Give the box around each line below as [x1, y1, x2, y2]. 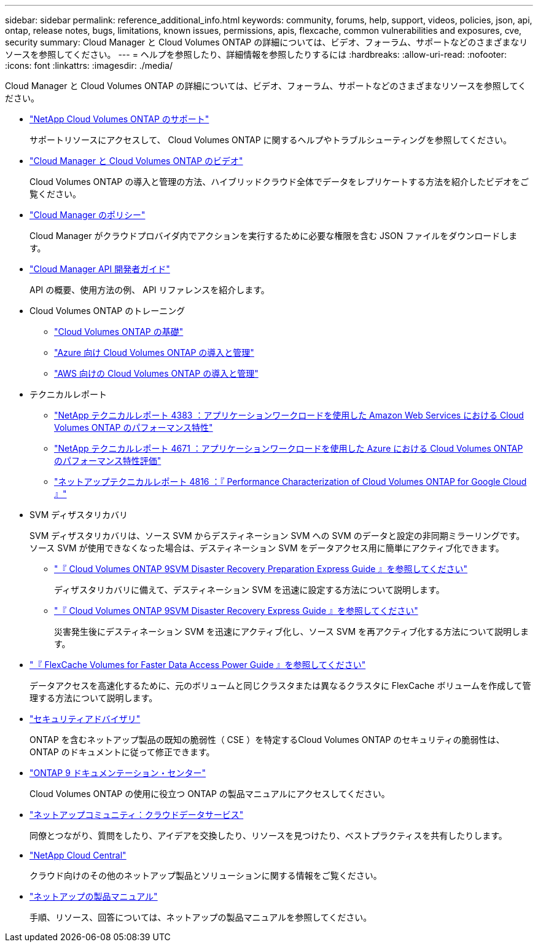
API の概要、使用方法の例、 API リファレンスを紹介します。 [29, 285, 270, 295]
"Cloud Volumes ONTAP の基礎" [54, 326, 184, 337]
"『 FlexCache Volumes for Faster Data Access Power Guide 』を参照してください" [29, 659, 366, 670]
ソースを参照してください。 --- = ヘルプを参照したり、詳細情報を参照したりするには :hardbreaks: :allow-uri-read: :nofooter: [5, 49, 507, 60]
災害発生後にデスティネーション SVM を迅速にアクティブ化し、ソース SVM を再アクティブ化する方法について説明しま [54, 626, 529, 637]
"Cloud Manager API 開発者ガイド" [29, 264, 170, 274]
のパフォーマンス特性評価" [54, 455, 162, 466]
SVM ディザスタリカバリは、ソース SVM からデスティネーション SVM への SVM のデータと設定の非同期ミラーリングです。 [29, 530, 525, 541]
